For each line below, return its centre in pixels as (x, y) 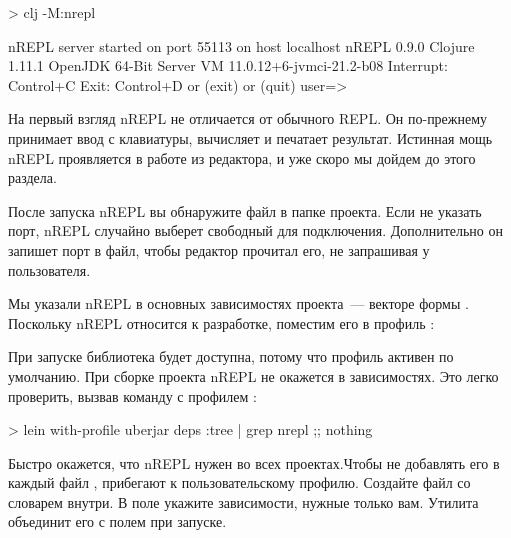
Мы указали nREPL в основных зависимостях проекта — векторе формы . (238, 303)
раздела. (32, 177)
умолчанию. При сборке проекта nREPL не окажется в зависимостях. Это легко (253, 375)
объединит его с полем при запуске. (117, 521)
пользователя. (49, 269)
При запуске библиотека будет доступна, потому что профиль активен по (231, 356)
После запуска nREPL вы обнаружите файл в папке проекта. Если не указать (245, 210)
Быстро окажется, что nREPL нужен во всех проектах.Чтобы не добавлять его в (254, 462)
